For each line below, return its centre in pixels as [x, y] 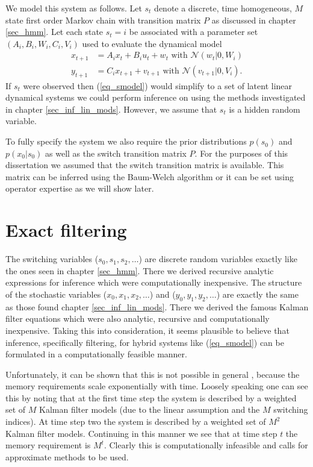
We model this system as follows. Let [74, 8]
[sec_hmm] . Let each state [54, 32]
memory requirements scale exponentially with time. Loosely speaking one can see [157, 386]
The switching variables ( [52, 259]
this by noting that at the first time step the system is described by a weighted [151, 397]
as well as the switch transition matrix [116, 153]
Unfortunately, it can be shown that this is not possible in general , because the [153, 374]
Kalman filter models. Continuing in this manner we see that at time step [141, 433]
